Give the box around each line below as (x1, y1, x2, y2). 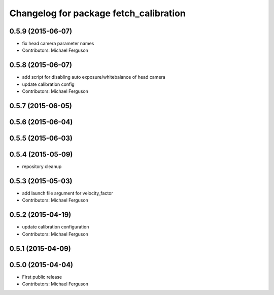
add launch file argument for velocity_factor (22, 190, 114, 196)
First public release (22, 274, 62, 280)
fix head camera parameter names (22, 41, 94, 47)
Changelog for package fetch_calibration (9, 8, 186, 19)
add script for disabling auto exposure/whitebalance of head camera (22, 74, 166, 80)
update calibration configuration (22, 224, 89, 230)
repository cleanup (22, 163, 62, 170)
